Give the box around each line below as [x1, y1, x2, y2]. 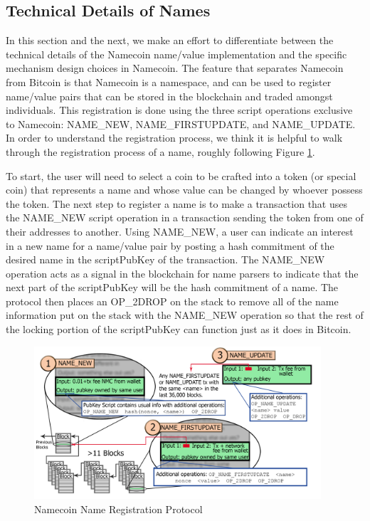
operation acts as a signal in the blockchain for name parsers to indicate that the [6, 265, 359, 280]
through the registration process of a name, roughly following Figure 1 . [6, 144, 315, 159]
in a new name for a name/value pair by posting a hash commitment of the [6, 238, 334, 253]
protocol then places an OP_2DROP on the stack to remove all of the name [6, 293, 339, 308]
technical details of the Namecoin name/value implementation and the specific [6, 46, 347, 61]
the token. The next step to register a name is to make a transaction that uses [6, 196, 348, 211]
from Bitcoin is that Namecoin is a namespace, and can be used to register [6, 74, 332, 89]
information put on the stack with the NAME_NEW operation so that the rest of [6, 307, 364, 322]
